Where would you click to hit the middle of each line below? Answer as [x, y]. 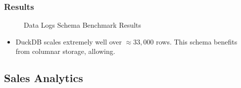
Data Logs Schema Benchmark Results [83, 25]
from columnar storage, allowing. [65, 51]
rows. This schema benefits [197, 41]
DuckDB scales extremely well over [69, 41]
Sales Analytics [44, 78]
